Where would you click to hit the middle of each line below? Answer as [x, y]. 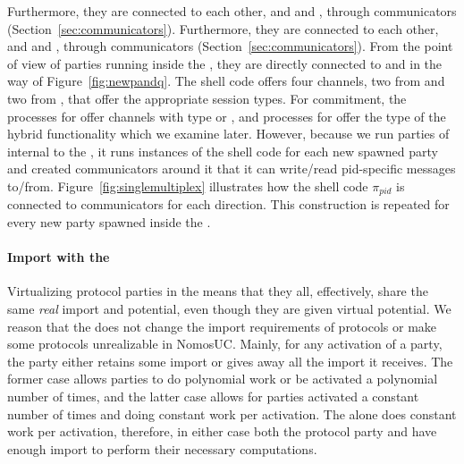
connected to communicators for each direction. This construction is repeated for [228, 204]
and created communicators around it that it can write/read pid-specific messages [232, 169]
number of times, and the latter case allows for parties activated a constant [213, 396]
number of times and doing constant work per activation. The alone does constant [232, 413]
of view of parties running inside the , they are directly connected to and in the [225, 63]
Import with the [59, 257]
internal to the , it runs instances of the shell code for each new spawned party [223, 151]
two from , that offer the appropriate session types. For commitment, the [207, 98]
